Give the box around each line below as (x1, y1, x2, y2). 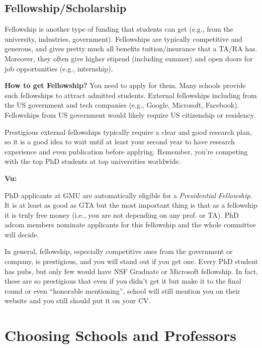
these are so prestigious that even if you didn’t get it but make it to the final (5, 276, 241, 286)
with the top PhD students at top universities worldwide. (5, 156, 181, 166)
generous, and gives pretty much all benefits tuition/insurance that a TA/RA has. (5, 43, 257, 54)
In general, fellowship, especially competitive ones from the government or (5, 246, 233, 256)
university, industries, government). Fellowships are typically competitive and (5, 33, 242, 44)
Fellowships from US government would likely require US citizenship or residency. (5, 109, 255, 120)
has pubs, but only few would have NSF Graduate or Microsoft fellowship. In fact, (5, 266, 258, 276)
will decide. (5, 229, 39, 239)
